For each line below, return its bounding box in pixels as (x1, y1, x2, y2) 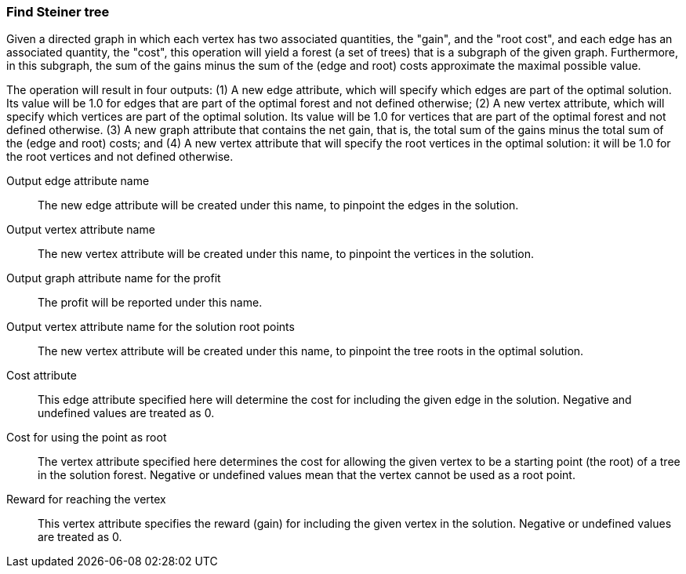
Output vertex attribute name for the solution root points (6, 320, 295, 334)
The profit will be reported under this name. (38, 296, 263, 310)
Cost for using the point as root (6, 430, 167, 445)
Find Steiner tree (6, 4, 110, 20)
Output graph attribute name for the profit (6, 271, 221, 285)
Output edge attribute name (6, 174, 150, 188)
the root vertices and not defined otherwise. (6, 150, 234, 164)
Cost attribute (6, 369, 77, 383)
